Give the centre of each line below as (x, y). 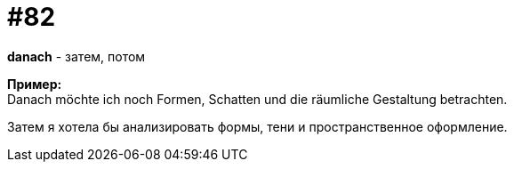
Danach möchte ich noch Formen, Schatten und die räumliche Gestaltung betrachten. (257, 99)
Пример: (35, 84)
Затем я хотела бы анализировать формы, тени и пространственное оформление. (257, 126)
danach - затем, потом (76, 56)
